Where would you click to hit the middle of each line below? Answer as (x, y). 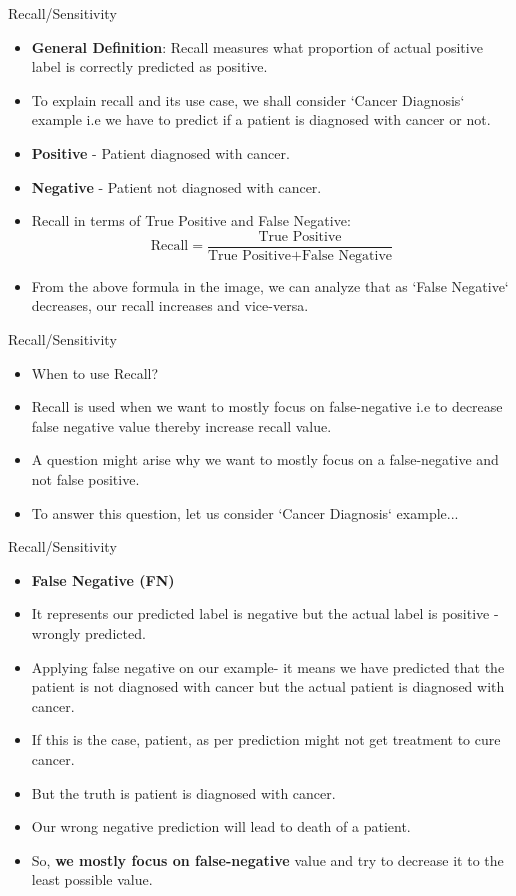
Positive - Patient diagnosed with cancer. (160, 152)
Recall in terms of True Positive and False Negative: (191, 220)
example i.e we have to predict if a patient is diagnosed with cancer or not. (261, 119)
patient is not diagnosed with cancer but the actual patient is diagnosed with (268, 686)
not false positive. (85, 478)
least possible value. (92, 879)
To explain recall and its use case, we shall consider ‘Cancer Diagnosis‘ (248, 99)
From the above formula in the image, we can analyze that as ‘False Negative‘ (270, 285)
